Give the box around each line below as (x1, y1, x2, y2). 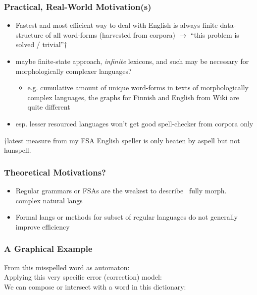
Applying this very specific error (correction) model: (4, 272, 162, 282)
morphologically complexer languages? (15, 65, 132, 76)
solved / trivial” (15, 39, 64, 50)
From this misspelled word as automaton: (4, 262, 130, 272)
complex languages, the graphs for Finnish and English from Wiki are (27, 92, 239, 102)
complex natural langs (15, 195, 83, 205)
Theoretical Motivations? (4, 166, 106, 178)
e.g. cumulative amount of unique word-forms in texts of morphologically (27, 82, 249, 93)
